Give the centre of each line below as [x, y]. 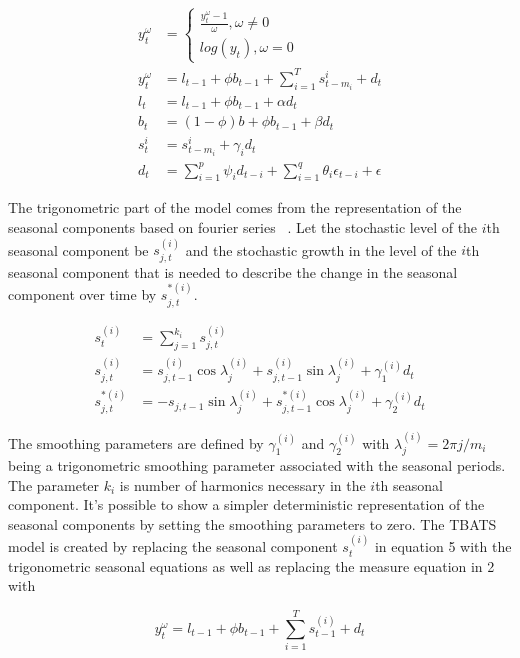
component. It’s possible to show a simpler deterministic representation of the [246, 504]
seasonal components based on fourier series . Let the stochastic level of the [243, 226]
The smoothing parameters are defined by [136, 442]
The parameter [54, 484]
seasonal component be [78, 249]
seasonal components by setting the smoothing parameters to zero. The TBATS [252, 523]
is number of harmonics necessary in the [242, 484]
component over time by [82, 294]
